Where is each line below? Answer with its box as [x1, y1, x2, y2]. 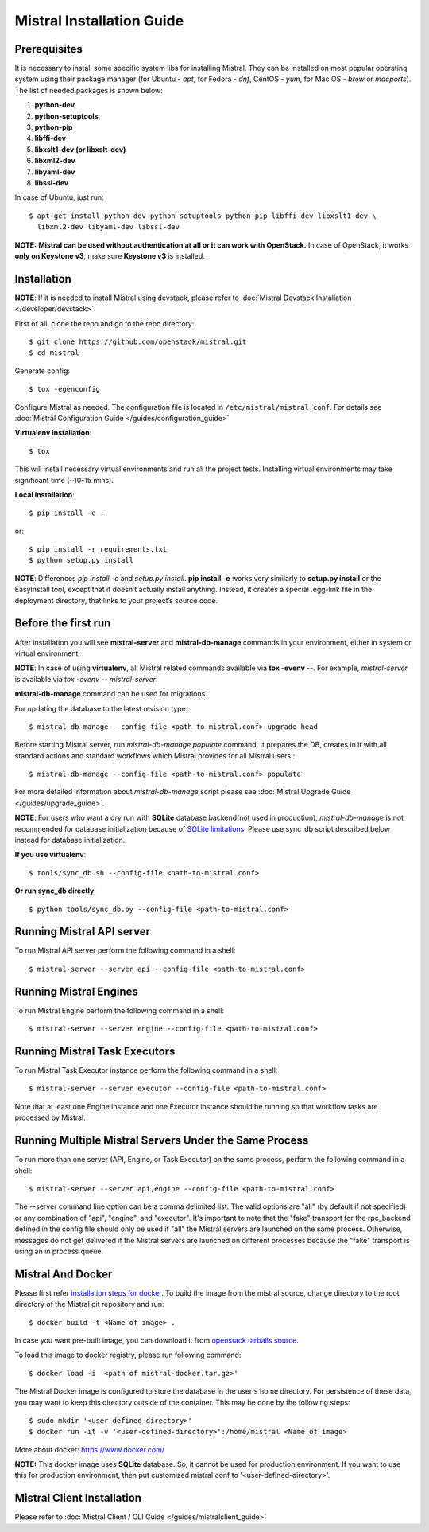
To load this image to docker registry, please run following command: [14, 1350, 242, 1360]
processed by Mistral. [14, 1113, 87, 1122]
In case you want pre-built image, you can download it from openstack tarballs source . [14, 1335, 300, 1345]
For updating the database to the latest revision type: [14, 704, 188, 713]
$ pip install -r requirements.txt [29, 545, 168, 554]
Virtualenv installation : [14, 428, 92, 438]
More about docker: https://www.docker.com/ [14, 1444, 165, 1454]
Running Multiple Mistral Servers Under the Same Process [14, 1134, 309, 1148]
